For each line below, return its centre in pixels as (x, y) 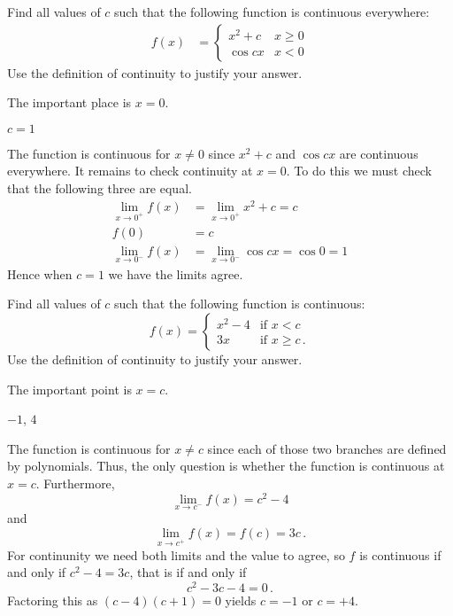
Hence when (40, 273)
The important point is (69, 389)
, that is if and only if (188, 572)
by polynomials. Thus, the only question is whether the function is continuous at (226, 466)
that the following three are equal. (100, 188)
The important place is (69, 102)
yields (241, 600)
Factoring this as (53, 600)
